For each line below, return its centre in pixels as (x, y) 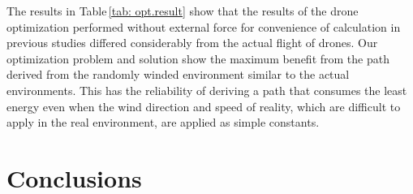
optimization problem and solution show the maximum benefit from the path (198, 58)
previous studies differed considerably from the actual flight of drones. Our (192, 43)
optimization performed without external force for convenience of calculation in (204, 26)
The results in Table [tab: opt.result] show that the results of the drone (183, 11)
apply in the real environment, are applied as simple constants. (163, 122)
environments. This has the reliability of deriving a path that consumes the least (207, 90)
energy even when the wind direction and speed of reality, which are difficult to (204, 106)
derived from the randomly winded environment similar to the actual (178, 74)
